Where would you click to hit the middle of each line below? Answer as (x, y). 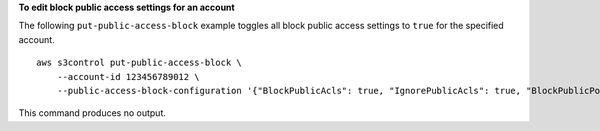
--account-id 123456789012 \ (128, 76)
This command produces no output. (92, 113)
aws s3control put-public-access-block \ (139, 63)
